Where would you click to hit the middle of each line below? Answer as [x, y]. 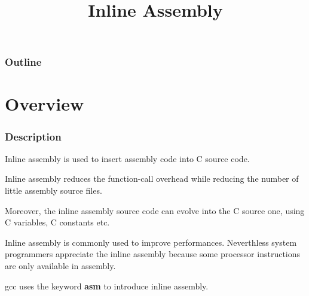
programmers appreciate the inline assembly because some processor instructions [153, 254]
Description [33, 136]
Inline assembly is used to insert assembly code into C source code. [127, 158]
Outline [23, 62]
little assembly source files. [53, 190]
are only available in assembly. [60, 266]
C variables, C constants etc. [57, 222]
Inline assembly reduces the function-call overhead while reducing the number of [152, 178]
